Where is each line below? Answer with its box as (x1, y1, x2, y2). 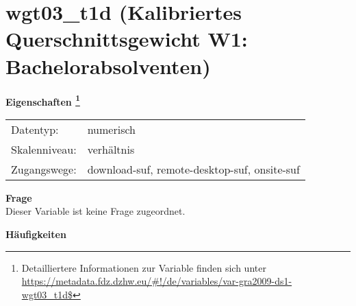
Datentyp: (11, 121, 59, 137)
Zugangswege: (11, 161, 77, 177)
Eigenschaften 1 (5, 92, 80, 108)
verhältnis (87, 141, 135, 157)
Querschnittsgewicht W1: (5, 25, 248, 53)
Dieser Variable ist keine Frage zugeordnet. (5, 204, 186, 218)
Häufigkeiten (5, 226, 66, 241)
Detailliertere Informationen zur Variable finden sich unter (21, 260, 266, 274)
